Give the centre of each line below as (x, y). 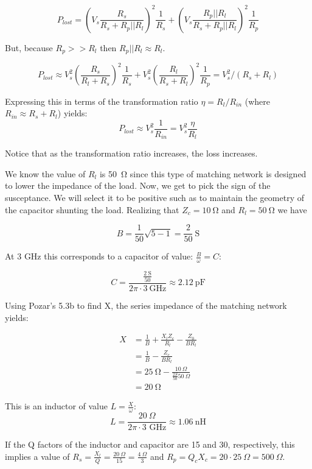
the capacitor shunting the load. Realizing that (92, 209)
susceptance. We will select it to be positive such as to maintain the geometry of (154, 197)
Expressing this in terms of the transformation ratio (102, 101)
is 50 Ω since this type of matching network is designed (203, 173)
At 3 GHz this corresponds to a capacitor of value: (99, 256)
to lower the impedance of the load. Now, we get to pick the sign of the (138, 185)
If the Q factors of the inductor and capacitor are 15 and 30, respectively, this (150, 444)
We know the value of (45, 173)
